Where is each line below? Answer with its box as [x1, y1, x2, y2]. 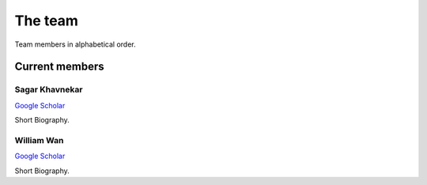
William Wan [14, 134, 64, 145]
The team [14, 12, 79, 29]
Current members [14, 60, 104, 74]
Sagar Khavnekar [14, 84, 83, 95]
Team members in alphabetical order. [14, 40, 136, 49]
